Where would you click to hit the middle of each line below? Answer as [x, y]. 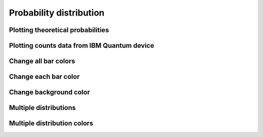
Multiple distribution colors [51, 124]
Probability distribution [57, 13]
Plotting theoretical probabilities [59, 30]
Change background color [49, 92]
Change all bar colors [42, 61]
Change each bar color [44, 77]
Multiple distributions [42, 108]
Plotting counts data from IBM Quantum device [82, 46]
